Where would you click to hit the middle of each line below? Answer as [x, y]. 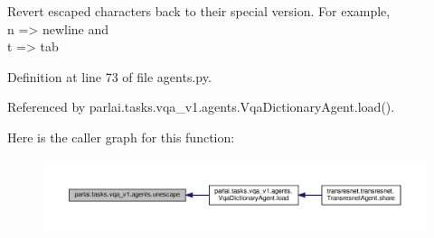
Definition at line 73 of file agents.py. [109, 76]
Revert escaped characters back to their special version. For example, [199, 11]
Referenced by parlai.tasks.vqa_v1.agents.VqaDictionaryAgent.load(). [201, 107]
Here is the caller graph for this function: [121, 137]
